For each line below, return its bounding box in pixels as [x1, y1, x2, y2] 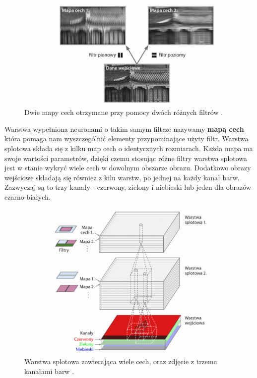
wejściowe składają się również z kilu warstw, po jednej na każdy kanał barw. [4, 172, 240, 182]
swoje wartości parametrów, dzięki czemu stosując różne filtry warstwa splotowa [4, 153, 248, 163]
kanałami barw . [24, 366, 74, 376]
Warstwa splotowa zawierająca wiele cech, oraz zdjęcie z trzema [24, 356, 217, 367]
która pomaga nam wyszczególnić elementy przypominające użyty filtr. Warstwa [4, 133, 249, 144]
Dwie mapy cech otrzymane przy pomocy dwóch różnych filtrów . [24, 107, 223, 117]
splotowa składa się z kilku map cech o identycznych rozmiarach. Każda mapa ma [4, 143, 253, 153]
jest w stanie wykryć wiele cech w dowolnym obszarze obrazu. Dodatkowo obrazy [4, 162, 251, 173]
